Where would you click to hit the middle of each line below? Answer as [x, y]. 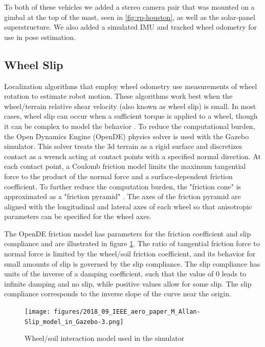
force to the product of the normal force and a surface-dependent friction [118, 176]
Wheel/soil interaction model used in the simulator [105, 338]
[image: [38, 312]
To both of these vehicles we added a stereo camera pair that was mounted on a [129, 7]
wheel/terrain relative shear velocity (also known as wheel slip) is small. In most [130, 106]
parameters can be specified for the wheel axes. [78, 216]
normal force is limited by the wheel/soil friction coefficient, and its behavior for [130, 254]
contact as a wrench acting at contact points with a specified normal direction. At [132, 156]
